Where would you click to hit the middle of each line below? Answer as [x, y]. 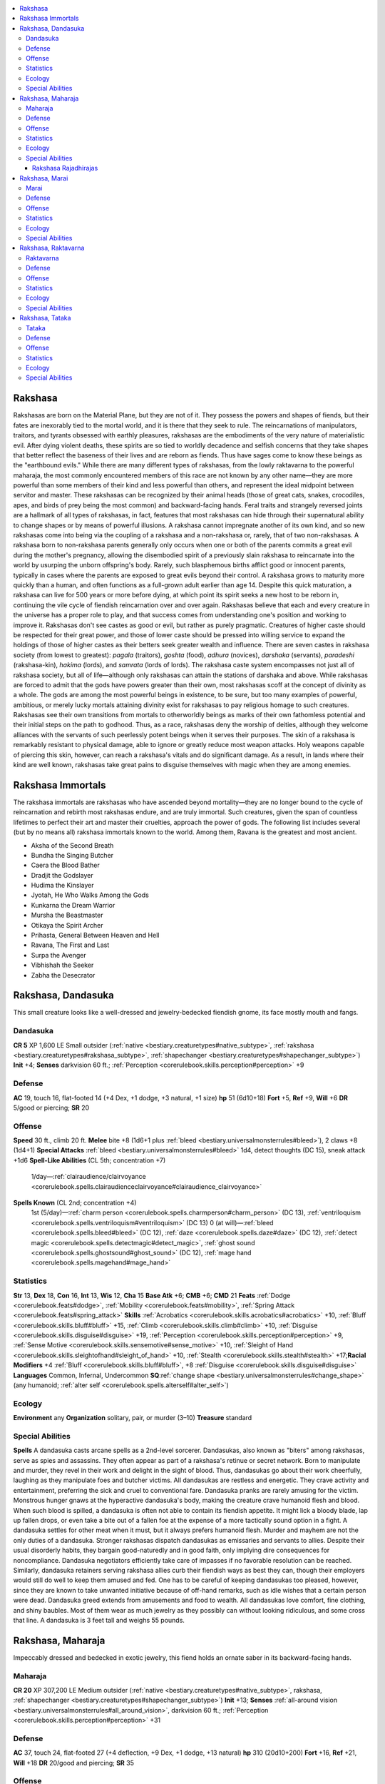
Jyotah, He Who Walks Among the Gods [90, 895]
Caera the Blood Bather [65, 865]
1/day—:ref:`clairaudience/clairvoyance [88, 1177]
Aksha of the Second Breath [72, 845]
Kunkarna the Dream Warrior [73, 905]
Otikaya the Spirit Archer [67, 925]
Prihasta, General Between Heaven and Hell [95, 936]
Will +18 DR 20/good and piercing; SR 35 [74, 1763]
